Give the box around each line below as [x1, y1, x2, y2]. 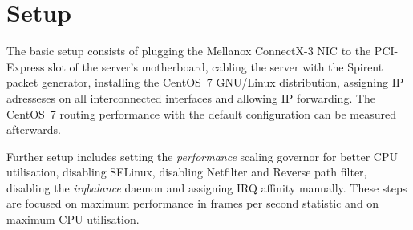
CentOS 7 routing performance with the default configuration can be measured [6, 105, 397, 122]
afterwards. [6, 121, 61, 138]
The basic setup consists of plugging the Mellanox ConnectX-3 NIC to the [6, 42, 371, 59]
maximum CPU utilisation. [6, 211, 140, 228]
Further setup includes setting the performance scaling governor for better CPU [6, 147, 398, 164]
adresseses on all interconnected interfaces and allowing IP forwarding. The [6, 89, 376, 106]
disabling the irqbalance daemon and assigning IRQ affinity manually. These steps [6, 179, 407, 196]
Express [6, 58, 45, 75]
